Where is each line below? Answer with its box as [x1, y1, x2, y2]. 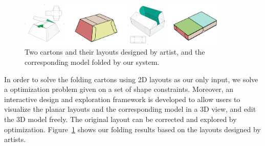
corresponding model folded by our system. [25, 57, 160, 67]
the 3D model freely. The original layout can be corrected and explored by [4, 113, 237, 124]
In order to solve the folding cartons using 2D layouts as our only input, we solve [4, 74, 258, 84]
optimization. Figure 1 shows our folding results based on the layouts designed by [4, 124, 261, 134]
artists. [4, 134, 26, 144]
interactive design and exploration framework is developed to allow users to [4, 93, 240, 104]
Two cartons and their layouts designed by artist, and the [25, 46, 205, 57]
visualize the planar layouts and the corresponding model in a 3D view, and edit [4, 104, 256, 114]
